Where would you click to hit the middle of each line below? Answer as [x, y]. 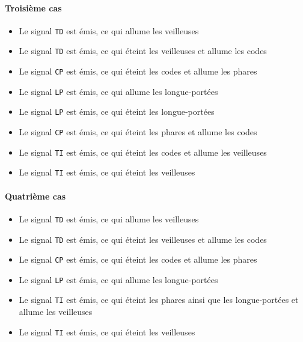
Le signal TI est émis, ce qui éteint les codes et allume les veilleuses [143, 152]
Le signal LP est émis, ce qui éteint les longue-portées [117, 111]
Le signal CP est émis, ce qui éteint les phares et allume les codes [138, 132]
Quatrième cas [35, 196]
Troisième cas [33, 8]
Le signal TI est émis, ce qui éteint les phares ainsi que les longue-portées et [159, 300]
